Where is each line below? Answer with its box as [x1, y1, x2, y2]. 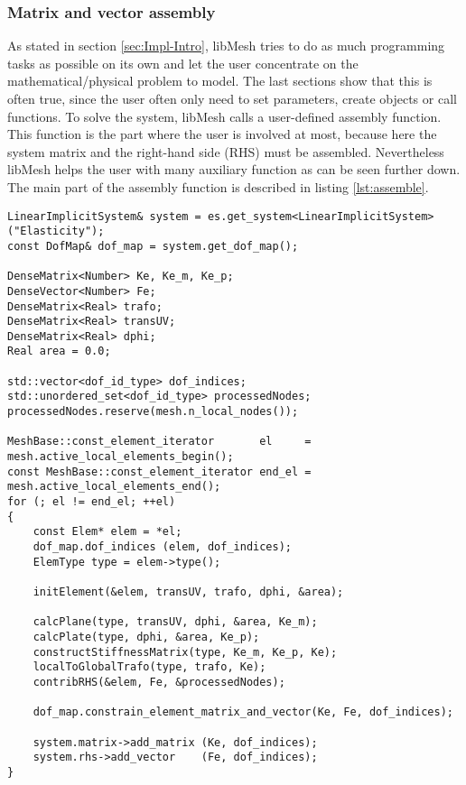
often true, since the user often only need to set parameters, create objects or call [7, 89, 457, 107]
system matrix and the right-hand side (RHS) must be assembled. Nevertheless [7, 142, 444, 161]
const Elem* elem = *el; [33, 525, 182, 539]
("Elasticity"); [7, 225, 105, 238]
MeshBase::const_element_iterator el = [7, 435, 312, 448]
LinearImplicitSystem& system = [7, 209, 201, 223]
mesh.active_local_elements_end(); [7, 480, 221, 494]
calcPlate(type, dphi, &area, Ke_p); [33, 630, 260, 643]
